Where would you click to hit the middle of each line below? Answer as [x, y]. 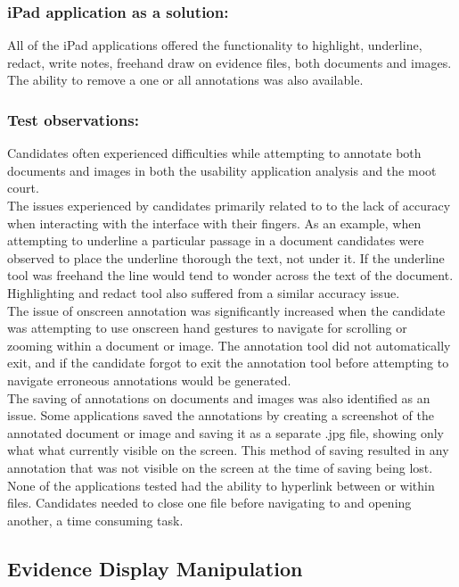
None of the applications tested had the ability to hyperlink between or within [221, 485]
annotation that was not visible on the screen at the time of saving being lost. [220, 467]
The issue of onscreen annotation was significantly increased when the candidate [226, 310]
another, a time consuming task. [95, 520]
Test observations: [73, 119]
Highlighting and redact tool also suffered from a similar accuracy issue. [204, 292]
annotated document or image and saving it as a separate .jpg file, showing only [225, 432]
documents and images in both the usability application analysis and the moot [222, 170]
